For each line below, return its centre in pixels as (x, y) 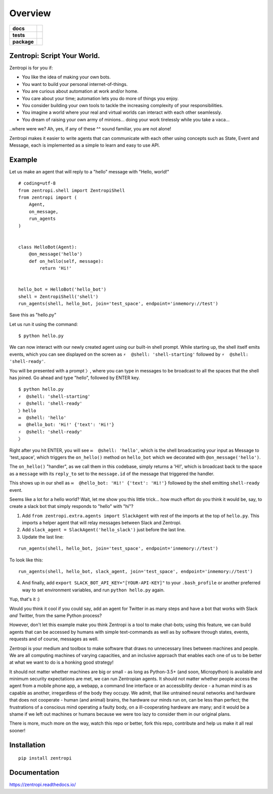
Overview (30, 13)
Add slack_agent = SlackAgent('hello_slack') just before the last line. (104, 530)
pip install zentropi (45, 758)
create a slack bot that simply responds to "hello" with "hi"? (71, 506)
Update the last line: (43, 537)
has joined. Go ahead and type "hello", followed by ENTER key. (75, 378)
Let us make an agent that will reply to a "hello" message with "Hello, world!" (89, 171)
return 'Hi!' (56, 268)
